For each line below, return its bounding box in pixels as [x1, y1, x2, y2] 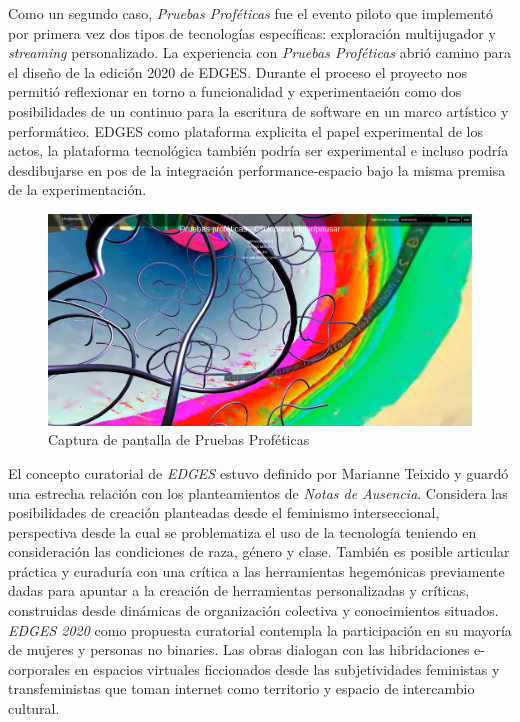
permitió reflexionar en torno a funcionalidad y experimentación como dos [8, 81, 462, 102]
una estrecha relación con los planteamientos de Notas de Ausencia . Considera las [8, 482, 508, 503]
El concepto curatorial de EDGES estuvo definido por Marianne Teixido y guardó [8, 462, 509, 483]
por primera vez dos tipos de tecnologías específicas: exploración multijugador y [8, 22, 496, 43]
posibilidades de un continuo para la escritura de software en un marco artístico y [8, 100, 509, 121]
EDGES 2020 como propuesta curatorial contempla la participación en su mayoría [8, 619, 512, 640]
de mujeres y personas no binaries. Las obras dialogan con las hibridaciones [8, 639, 470, 660]
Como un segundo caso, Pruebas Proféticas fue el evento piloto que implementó [8, 3, 494, 23]
